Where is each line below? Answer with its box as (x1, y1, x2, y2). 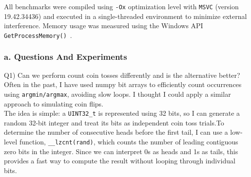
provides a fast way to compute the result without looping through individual (4, 156, 235, 166)
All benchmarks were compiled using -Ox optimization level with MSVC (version (4, 1, 239, 11)
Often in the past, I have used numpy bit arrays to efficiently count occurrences (4, 79, 242, 89)
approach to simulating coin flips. (4, 98, 103, 108)
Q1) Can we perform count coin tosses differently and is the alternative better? (4, 70, 240, 80)
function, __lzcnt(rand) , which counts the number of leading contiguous (19, 137, 238, 146)
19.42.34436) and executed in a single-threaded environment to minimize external (4, 11, 247, 21)
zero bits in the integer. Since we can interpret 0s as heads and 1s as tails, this (4, 146, 238, 156)
